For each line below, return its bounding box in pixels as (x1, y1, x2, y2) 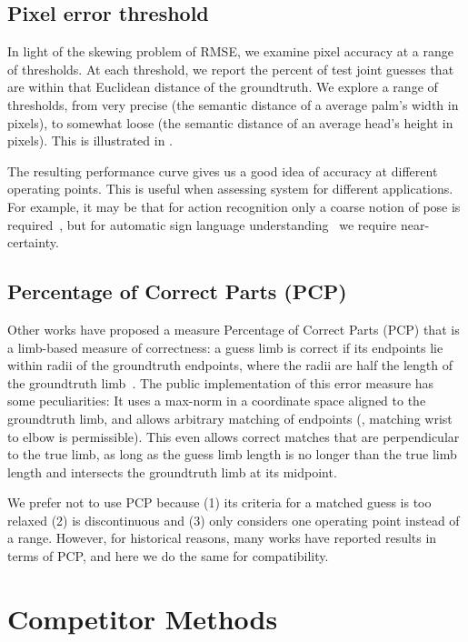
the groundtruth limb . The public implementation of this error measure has (7, 373, 434, 392)
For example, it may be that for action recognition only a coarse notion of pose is (7, 196, 461, 216)
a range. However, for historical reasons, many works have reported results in (7, 528, 437, 547)
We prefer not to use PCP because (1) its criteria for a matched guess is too (7, 493, 432, 512)
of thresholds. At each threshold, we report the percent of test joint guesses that (7, 59, 454, 78)
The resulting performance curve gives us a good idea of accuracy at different (7, 161, 438, 180)
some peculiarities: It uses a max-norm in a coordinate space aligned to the (7, 391, 426, 410)
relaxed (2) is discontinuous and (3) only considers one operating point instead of (7, 510, 460, 529)
